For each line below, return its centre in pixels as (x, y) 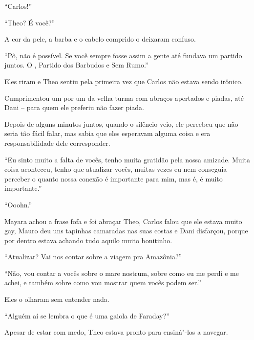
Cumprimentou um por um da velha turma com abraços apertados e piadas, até (124, 98)
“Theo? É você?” (30, 22)
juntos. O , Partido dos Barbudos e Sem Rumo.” (76, 65)
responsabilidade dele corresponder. (57, 143)
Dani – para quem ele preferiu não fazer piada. (74, 107)
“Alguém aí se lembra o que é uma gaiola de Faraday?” (87, 315)
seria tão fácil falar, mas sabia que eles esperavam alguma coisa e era (107, 133)
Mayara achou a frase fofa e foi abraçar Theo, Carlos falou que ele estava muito (123, 221)
